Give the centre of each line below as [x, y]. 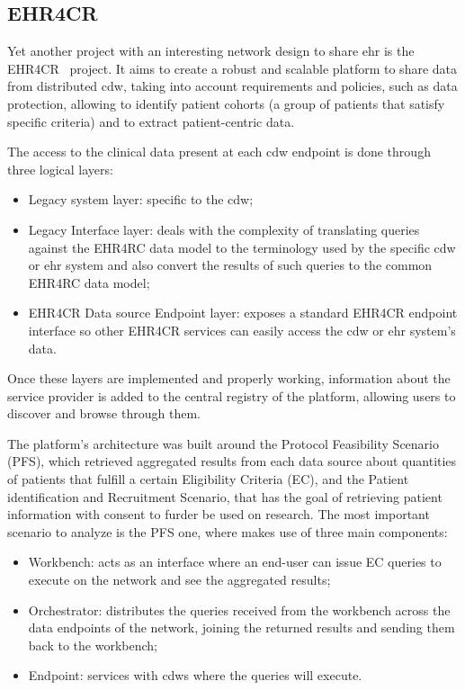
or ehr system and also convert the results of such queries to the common [230, 265]
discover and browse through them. [104, 413]
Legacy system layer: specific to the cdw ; [141, 199]
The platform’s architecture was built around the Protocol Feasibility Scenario [224, 443]
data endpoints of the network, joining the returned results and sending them [241, 627]
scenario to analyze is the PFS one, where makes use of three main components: [228, 531]
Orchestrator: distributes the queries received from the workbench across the [239, 609]
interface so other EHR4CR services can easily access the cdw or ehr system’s [242, 330]
